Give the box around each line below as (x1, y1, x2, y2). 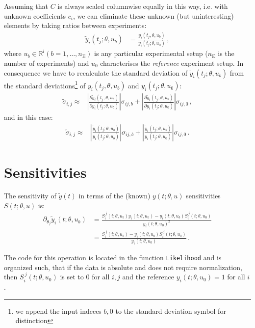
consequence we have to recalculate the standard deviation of (4, 67, 187, 78)
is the (218, 48, 234, 58)
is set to (60, 272, 84, 282)
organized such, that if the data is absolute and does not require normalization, (4, 262, 242, 272)
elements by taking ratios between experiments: (4, 20, 147, 30)
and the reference (122, 272, 174, 282)
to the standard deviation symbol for (115, 305, 226, 316)
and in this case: (4, 112, 53, 122)
